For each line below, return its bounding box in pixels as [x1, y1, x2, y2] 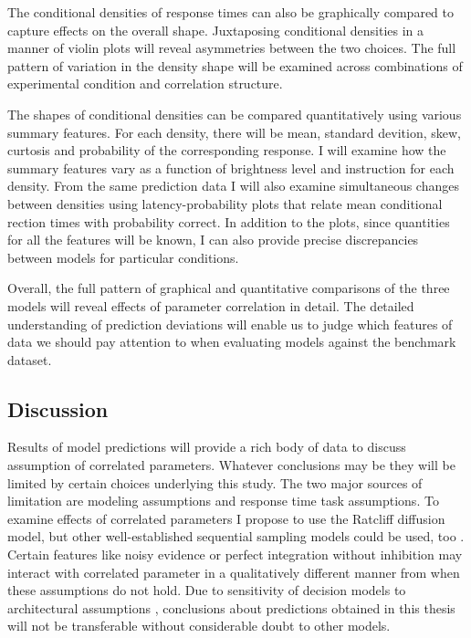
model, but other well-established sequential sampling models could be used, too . [7, 527, 465, 546]
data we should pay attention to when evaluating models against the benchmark [7, 332, 456, 351]
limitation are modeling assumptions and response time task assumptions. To [7, 491, 439, 510]
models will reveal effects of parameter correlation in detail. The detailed [7, 296, 414, 315]
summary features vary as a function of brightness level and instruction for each [7, 158, 455, 177]
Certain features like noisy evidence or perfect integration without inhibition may [7, 545, 463, 564]
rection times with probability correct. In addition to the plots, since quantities [7, 212, 450, 231]
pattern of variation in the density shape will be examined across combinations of [7, 56, 463, 75]
